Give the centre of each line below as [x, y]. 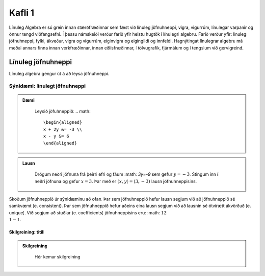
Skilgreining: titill [27, 232]
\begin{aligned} [63, 123]
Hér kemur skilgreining [57, 257]
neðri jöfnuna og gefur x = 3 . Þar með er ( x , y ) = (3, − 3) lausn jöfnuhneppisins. [116, 181]
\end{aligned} [60, 143]
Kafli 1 [22, 13]
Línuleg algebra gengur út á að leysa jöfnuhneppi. [59, 73]
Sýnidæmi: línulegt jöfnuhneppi [47, 86]
